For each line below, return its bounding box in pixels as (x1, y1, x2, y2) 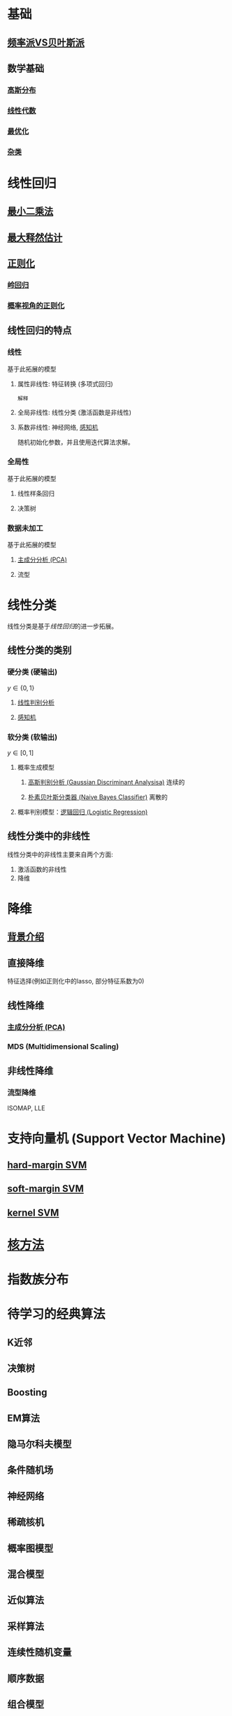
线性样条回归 (17, 489, 55, 498)
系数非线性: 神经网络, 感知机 (17, 423, 99, 431)
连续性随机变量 (7, 1647, 72, 1659)
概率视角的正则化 (7, 301, 65, 311)
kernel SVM (7, 1206, 59, 1218)
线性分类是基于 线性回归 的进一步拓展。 (7, 622, 117, 631)
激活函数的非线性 (17, 865, 67, 873)
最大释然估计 (7, 231, 63, 243)
